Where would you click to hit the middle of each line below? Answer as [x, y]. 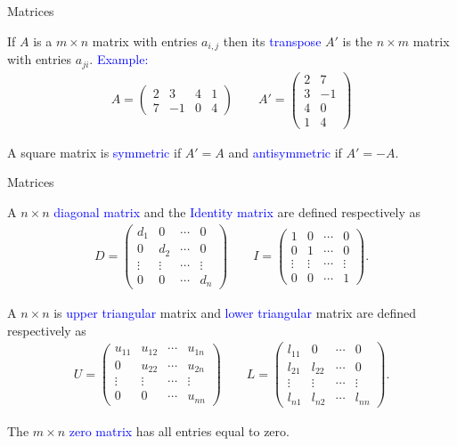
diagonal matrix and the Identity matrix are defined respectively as [237, 211]
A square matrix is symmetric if [94, 152]
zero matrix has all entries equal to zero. [179, 430]
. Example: [119, 59]
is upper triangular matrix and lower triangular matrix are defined [235, 313]
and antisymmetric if [285, 152]
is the [358, 41]
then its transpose [272, 41]
